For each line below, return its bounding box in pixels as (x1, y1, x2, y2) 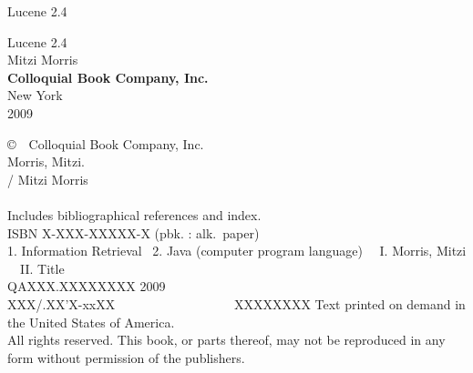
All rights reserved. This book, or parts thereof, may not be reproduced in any (7, 330, 446, 349)
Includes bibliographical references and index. (7, 205, 262, 224)
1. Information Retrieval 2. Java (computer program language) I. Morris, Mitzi (7, 241, 467, 260)
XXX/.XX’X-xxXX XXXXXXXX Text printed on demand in (7, 294, 466, 313)
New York (7, 86, 63, 105)
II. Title (19, 258, 65, 277)
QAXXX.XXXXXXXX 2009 (7, 277, 166, 296)
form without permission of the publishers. (7, 348, 245, 367)
